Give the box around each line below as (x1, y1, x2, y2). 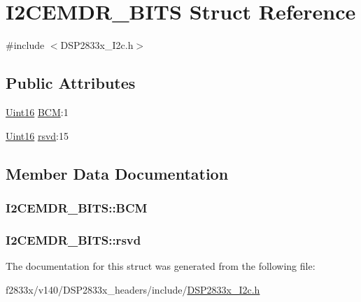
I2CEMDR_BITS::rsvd (6, 231, 141, 248)
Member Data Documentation (6, 162, 229, 184)
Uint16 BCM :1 (6, 104, 69, 119)
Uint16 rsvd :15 (6, 128, 69, 143)
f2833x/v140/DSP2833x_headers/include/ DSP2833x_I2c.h (6, 282, 260, 296)
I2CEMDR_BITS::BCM (6, 199, 148, 216)
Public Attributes (6, 72, 136, 94)
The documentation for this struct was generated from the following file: (6, 258, 316, 273)
